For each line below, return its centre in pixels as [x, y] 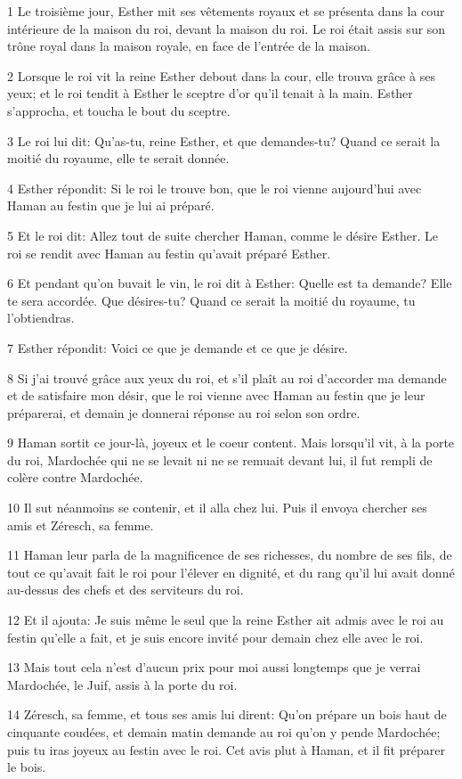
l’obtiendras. [41, 318]
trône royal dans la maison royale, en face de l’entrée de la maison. [189, 46]
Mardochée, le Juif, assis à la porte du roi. [122, 684]
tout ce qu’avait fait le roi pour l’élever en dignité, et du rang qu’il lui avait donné [231, 572]
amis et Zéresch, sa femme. [81, 525]
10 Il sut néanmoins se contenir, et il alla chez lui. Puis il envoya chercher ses [217, 508]
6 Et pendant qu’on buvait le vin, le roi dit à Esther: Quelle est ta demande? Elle [230, 283]
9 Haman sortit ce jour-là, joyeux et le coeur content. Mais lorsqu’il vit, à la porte [231, 443]
